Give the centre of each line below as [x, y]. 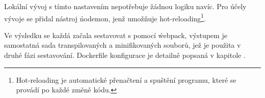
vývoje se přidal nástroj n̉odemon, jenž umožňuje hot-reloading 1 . [105, 17]
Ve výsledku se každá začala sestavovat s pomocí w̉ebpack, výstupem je [116, 35]
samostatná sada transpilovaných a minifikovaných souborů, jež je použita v [123, 45]
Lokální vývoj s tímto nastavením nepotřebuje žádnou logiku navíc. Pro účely [125, 6]
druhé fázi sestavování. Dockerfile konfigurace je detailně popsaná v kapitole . [125, 55]
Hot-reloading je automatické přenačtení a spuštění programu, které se [126, 79]
